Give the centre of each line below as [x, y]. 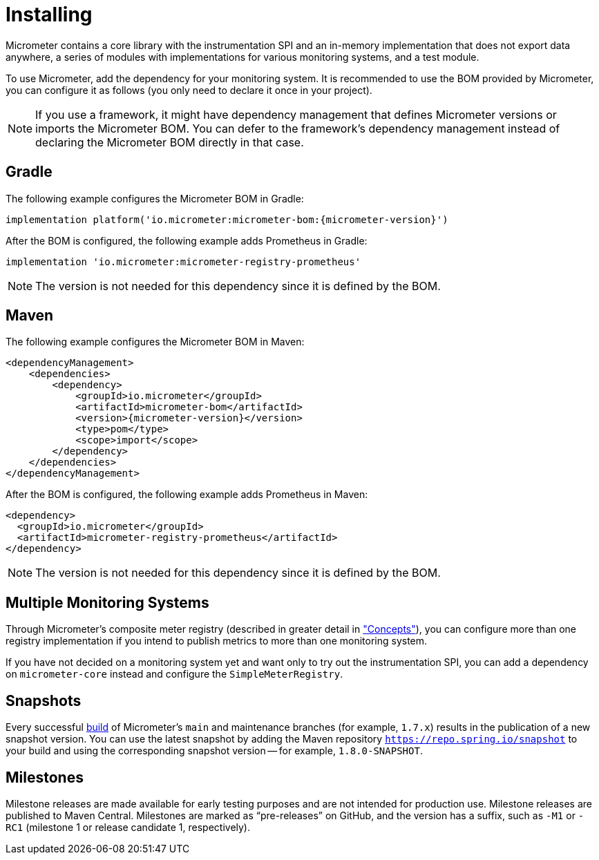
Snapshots [44, 700]
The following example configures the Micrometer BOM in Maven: [155, 342]
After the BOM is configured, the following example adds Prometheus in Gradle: [187, 240]
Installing [49, 15]
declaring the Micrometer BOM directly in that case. [170, 142]
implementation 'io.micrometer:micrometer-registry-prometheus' [183, 261]
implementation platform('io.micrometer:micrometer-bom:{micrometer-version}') [227, 219]
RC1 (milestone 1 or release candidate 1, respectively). [128, 827]
